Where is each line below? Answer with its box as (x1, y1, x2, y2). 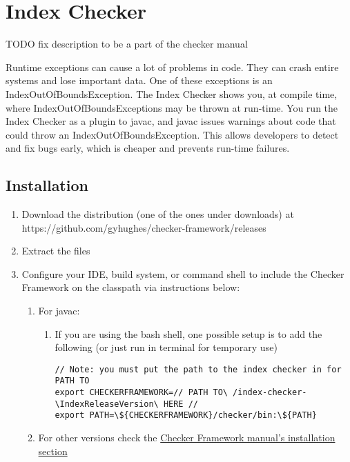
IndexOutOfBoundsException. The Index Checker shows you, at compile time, (6, 86, 338, 101)
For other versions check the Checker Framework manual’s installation (38, 430, 336, 445)
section (38, 443, 68, 458)
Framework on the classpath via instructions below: (21, 280, 240, 294)
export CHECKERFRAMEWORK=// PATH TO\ (55, 388, 228, 398)
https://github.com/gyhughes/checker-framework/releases (21, 220, 266, 234)
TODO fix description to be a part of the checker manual (6, 37, 248, 51)
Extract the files (21, 243, 90, 258)
